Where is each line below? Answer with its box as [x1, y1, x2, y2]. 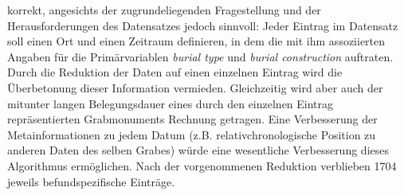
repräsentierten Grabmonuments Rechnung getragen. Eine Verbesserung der [7, 111, 378, 127]
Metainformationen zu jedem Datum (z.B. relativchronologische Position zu [7, 126, 376, 142]
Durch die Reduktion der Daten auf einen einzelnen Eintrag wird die [7, 64, 343, 80]
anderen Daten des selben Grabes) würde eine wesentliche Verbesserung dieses [7, 142, 389, 158]
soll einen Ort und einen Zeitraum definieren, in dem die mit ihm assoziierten [7, 33, 386, 49]
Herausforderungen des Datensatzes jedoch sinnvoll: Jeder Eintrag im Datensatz [7, 17, 398, 33]
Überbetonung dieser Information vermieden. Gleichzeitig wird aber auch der [7, 79, 383, 96]
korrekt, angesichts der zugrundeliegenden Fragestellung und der [7, 2, 321, 18]
